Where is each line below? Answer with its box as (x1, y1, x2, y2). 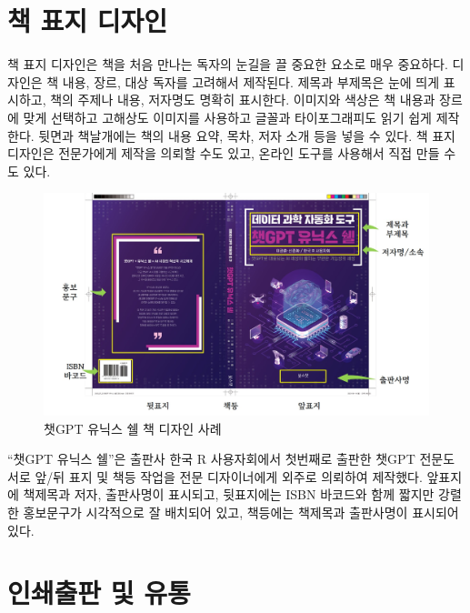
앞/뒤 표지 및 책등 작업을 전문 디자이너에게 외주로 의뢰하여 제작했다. (35, 467, 423, 486)
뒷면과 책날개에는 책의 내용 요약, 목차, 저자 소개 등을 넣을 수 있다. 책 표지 (38, 126, 455, 145)
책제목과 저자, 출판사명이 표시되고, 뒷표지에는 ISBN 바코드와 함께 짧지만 (23, 485, 435, 504)
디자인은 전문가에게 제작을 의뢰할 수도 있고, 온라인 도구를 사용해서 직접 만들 (7, 144, 440, 163)
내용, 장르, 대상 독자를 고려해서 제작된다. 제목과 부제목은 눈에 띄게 (62, 72, 440, 91)
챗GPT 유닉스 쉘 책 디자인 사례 (44, 418, 222, 437)
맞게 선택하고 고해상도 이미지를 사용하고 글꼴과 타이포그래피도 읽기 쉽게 (23, 107, 432, 126)
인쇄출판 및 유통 (7, 574, 191, 611)
